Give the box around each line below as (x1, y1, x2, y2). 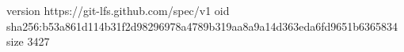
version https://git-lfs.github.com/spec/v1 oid (6, 2, 230, 18)
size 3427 (6, 33, 50, 50)
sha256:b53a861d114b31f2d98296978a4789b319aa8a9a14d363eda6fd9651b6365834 (6, 17, 398, 34)
